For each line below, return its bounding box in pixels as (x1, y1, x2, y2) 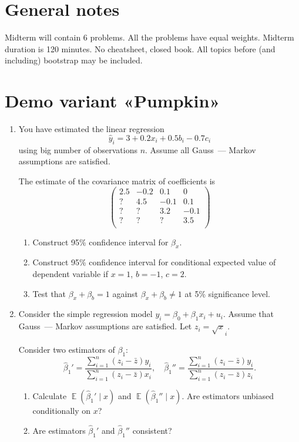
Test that (32, 287, 66, 299)
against (112, 287, 139, 299)
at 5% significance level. (184, 287, 270, 299)
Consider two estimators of (18, 343, 115, 355)
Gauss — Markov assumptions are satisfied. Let (18, 320, 192, 332)
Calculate (32, 390, 67, 402)
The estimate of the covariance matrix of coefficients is (18, 174, 216, 187)
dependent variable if (32, 268, 108, 280)
